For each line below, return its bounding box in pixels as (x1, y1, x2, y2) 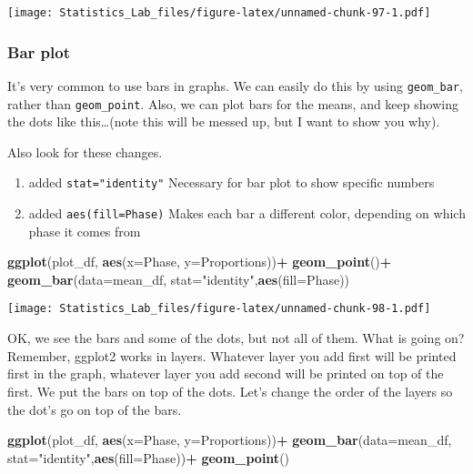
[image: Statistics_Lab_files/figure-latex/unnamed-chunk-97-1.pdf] (7, 6, 431, 19)
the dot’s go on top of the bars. (7, 399, 182, 419)
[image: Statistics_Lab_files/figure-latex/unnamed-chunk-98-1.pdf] (7, 302, 431, 316)
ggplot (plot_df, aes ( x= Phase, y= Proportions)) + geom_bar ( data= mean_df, (7, 430, 452, 449)
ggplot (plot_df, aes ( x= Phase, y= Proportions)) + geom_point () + (7, 252, 392, 271)
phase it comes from (28, 221, 141, 240)
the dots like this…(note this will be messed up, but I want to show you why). (7, 112, 440, 131)
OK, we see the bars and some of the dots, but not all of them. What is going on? (7, 328, 465, 348)
